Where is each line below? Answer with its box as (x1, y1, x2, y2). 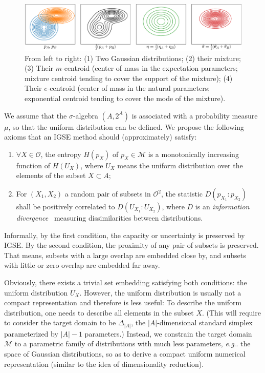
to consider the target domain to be (4, 317, 116, 328)
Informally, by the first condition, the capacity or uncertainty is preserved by (4, 229, 245, 240)
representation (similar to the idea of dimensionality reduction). (4, 358, 204, 369)
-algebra (73, 110, 98, 121)
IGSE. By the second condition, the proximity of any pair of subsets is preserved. (4, 240, 259, 250)
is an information (195, 201, 250, 212)
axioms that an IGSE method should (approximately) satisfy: (4, 131, 197, 142)
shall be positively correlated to (16, 201, 115, 212)
